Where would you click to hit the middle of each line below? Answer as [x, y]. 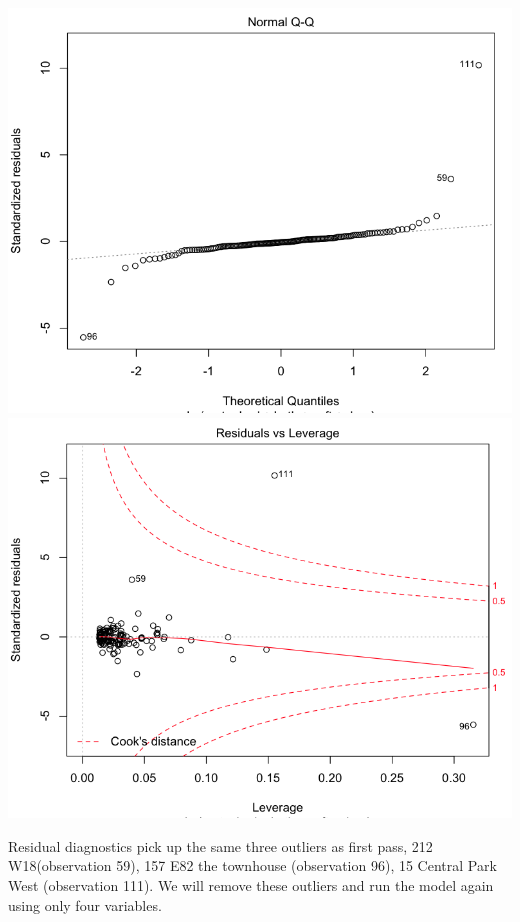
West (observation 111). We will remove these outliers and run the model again [251, 885]
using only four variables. [85, 904]
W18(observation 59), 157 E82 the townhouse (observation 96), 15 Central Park [252, 865]
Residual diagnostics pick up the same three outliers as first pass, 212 [220, 845]
